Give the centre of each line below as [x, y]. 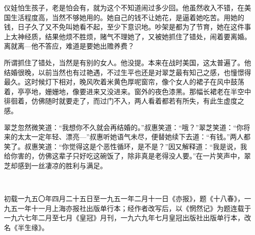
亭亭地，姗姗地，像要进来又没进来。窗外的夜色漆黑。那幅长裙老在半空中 [134, 91]
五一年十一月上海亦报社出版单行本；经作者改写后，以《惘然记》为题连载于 [131, 208]
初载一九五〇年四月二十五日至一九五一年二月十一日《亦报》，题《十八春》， [124, 198]
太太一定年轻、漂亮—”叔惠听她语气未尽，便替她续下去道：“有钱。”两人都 [134, 137]
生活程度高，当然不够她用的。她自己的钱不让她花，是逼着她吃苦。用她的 [127, 17]
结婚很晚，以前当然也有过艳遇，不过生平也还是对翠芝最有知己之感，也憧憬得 [127, 72]
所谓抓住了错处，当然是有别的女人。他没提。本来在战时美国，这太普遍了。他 [127, 62]
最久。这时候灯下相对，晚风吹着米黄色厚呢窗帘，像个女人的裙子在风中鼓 [121, 82]
